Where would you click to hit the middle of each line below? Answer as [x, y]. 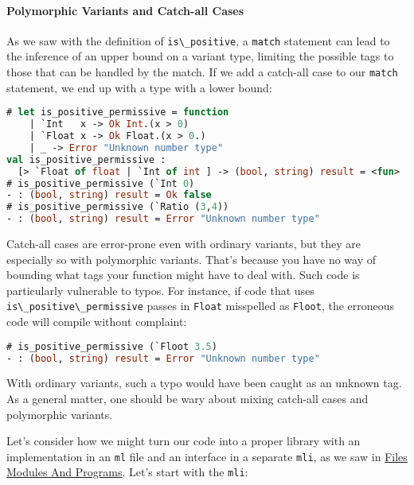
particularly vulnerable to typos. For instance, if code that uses [160, 290]
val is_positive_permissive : [86, 159]
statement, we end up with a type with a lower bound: [139, 87]
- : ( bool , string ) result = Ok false [109, 195]
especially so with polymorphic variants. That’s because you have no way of [191, 259]
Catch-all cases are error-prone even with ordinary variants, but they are [184, 244]
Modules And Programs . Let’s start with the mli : [127, 472]
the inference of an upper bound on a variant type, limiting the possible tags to [200, 56]
